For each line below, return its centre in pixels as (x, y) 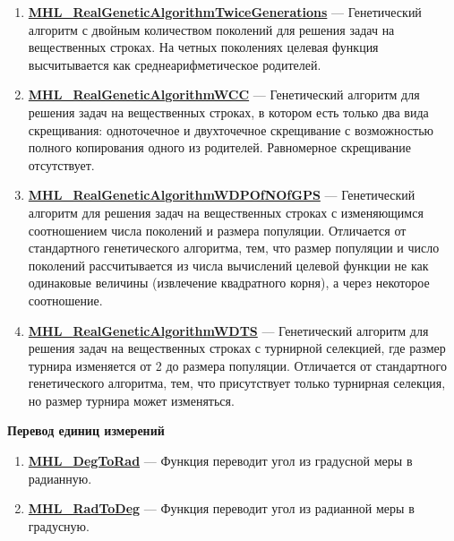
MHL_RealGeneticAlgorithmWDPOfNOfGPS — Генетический (222, 195)
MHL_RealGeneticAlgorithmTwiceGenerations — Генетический (225, 12)
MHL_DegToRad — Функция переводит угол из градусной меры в (220, 461)
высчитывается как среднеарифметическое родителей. (175, 64)
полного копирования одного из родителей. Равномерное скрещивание (219, 147)
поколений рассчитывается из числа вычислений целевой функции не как (228, 265)
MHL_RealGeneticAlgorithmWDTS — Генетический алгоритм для (228, 330)
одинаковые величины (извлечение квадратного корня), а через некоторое (229, 283)
